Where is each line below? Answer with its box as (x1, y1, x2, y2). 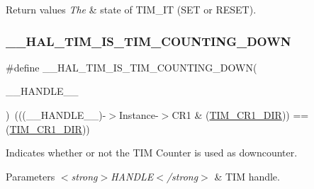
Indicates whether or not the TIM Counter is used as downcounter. (6, 145, 298, 160)
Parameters (6, 168, 55, 183)
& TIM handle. (214, 168, 280, 183)
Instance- (119, 108, 159, 122)
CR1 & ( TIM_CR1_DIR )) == (172, 108, 309, 122)
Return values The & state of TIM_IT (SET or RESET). (6, 2, 257, 16)
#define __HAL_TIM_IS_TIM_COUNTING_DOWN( (6, 59, 257, 74)
